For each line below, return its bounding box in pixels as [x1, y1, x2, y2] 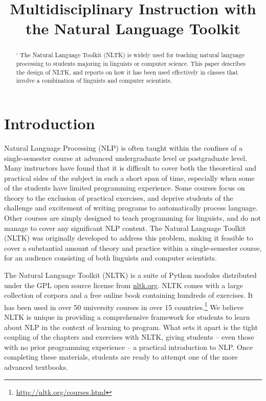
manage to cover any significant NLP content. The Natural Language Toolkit [4, 222, 246, 233]
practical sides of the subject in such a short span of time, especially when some [4, 172, 255, 183]
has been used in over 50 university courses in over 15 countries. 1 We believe [4, 300, 244, 312]
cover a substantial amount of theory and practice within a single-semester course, [4, 242, 262, 253]
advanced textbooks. [4, 362, 68, 372]
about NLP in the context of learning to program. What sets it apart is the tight [4, 321, 258, 332]
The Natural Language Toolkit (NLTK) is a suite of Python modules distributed [4, 270, 257, 280]
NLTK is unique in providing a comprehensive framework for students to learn [4, 312, 250, 322]
